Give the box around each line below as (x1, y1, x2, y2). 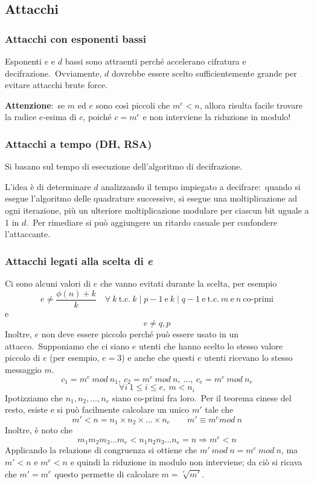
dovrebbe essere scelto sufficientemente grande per (111, 66, 297, 79)
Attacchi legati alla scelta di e (5, 253, 153, 268)
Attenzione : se (5, 98, 65, 111)
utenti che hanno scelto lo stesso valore (139, 339, 283, 352)
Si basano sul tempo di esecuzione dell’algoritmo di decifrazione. (5, 160, 243, 173)
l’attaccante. (5, 228, 51, 240)
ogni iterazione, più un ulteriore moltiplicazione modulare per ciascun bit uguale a (5, 203, 309, 216)
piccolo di (5, 351, 40, 364)
